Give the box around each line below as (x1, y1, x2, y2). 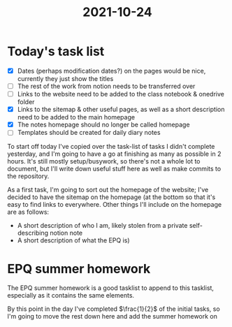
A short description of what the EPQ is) (17, 236, 131, 245)
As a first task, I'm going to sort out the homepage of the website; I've (7, 186, 209, 194)
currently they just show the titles (17, 75, 114, 82)
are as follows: (7, 208, 50, 217)
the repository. (7, 172, 50, 180)
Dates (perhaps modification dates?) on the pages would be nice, (17, 66, 206, 75)
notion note (50, 228, 82, 238)
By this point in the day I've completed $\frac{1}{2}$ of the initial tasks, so (7, 305, 220, 313)
